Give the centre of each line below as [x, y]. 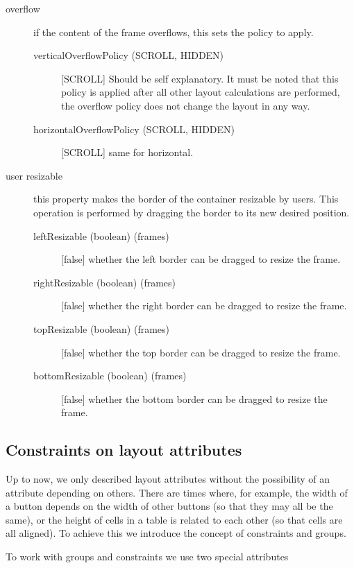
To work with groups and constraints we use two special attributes [147, 557]
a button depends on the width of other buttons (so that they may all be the [169, 506]
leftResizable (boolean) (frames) [101, 235]
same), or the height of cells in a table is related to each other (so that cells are [174, 519]
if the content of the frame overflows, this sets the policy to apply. [174, 32]
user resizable [34, 175]
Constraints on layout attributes [124, 450]
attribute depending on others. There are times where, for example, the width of [177, 492]
